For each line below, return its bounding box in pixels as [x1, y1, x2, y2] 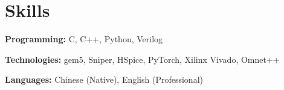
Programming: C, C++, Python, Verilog [5, 33, 163, 45]
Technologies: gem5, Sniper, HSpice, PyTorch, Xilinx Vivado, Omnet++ [5, 53, 280, 65]
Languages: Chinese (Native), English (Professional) [5, 73, 203, 86]
